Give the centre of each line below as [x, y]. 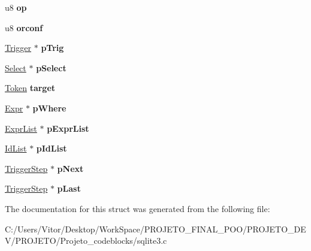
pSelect [51, 67]
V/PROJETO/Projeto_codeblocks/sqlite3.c [86, 241]
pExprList [68, 128]
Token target [30, 88]
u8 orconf [24, 27]
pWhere [49, 108]
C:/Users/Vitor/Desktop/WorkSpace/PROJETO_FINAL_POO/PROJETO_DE [155, 229]
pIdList [52, 148]
